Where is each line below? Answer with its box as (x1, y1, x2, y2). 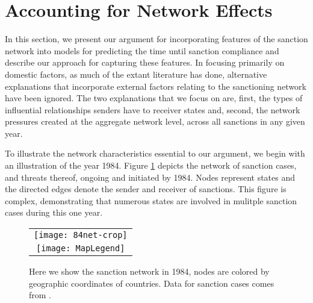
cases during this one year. (5, 206, 103, 219)
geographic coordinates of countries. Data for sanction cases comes (29, 276, 274, 289)
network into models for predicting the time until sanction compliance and (5, 44, 279, 57)
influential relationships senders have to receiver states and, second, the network (5, 103, 300, 116)
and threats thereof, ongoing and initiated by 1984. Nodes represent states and (5, 170, 296, 183)
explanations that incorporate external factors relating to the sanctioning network (5, 80, 307, 92)
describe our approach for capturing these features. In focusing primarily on (5, 56, 285, 69)
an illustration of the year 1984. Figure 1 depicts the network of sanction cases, (5, 159, 297, 172)
